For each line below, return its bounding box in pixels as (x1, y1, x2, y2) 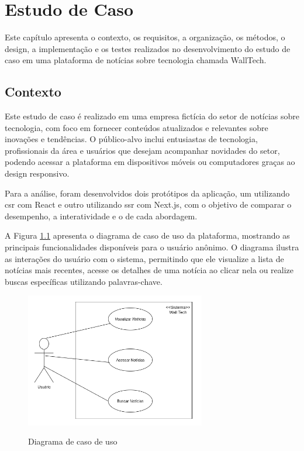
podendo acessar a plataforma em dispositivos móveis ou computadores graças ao (5, 156, 295, 168)
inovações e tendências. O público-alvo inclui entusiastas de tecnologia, (5, 133, 258, 145)
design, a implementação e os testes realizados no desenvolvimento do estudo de (5, 42, 291, 54)
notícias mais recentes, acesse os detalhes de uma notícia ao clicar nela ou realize (5, 264, 294, 276)
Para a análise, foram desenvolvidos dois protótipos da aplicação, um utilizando (5, 187, 290, 199)
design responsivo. (5, 167, 70, 180)
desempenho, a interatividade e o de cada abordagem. (5, 209, 198, 222)
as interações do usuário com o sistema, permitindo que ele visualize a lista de (5, 252, 284, 264)
